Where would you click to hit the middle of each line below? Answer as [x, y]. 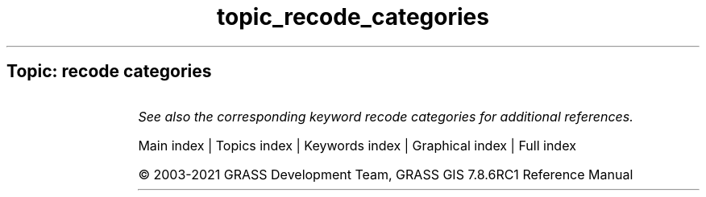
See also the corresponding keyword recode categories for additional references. [386, 116]
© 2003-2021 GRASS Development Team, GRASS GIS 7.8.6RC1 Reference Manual [386, 174]
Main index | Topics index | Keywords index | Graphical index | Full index [357, 145]
